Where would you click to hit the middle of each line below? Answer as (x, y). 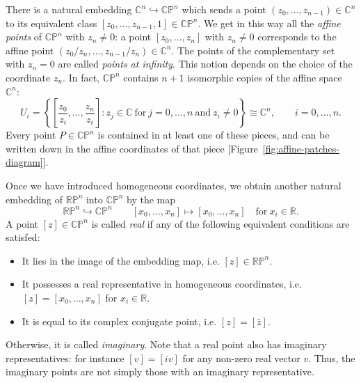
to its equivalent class (51, 23)
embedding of (34, 199)
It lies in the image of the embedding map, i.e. (121, 260)
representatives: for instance (65, 358)
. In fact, (81, 77)
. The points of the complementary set (253, 50)
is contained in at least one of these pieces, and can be (214, 135)
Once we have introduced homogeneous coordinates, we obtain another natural (174, 185)
